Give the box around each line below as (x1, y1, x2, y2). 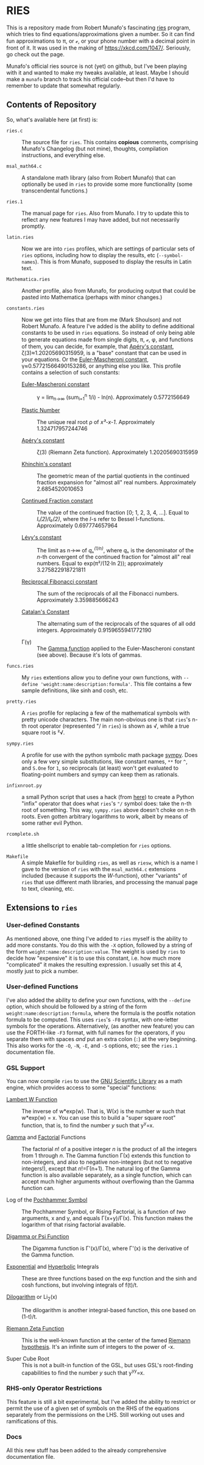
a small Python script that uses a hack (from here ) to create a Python (21, 793, 195, 800)
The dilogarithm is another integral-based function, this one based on (21, 1306, 196, 1313)
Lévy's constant (21, 534, 62, 541)
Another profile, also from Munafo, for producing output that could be (21, 287, 196, 294)
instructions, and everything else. (21, 151, 105, 159)
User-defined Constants (6, 921, 80, 929)
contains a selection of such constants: (21, 368, 120, 376)
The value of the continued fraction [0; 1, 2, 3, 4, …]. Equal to (37, 509, 189, 516)
